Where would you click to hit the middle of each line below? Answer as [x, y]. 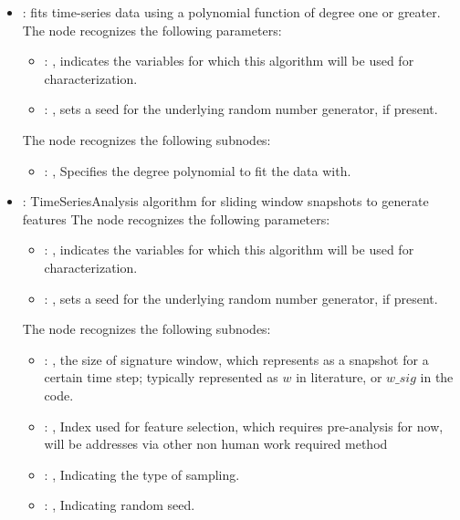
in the [437, 377]
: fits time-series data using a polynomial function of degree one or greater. [231, 12]
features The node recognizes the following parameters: [176, 218]
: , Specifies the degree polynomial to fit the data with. [198, 170]
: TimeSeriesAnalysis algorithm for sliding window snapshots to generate [225, 201]
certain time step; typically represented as [161, 377]
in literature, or [339, 377]
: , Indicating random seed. [120, 505]
